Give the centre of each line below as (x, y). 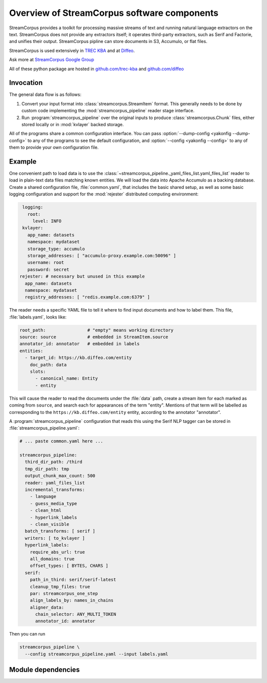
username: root (46, 263)
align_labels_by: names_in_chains (72, 600)
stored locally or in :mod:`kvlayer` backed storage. (73, 124)
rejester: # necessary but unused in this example (82, 276)
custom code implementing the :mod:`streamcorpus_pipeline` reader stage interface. (108, 111)
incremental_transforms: (55, 490)
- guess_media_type (54, 503)
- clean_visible (49, 524)
